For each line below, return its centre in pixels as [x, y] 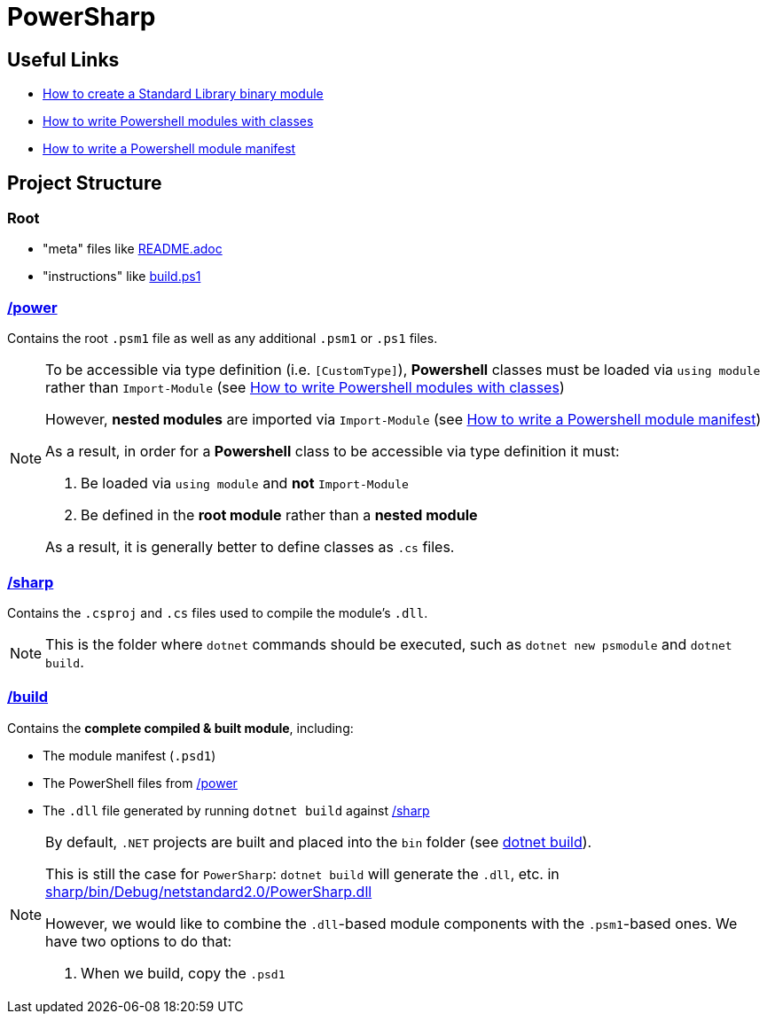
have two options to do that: [139, 941]
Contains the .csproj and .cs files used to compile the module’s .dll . [218, 612]
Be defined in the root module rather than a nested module [279, 515]
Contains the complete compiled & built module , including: [180, 728]
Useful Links [63, 59]
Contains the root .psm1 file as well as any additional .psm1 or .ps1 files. [223, 339]
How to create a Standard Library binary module [183, 94]
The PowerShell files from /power [140, 783]
